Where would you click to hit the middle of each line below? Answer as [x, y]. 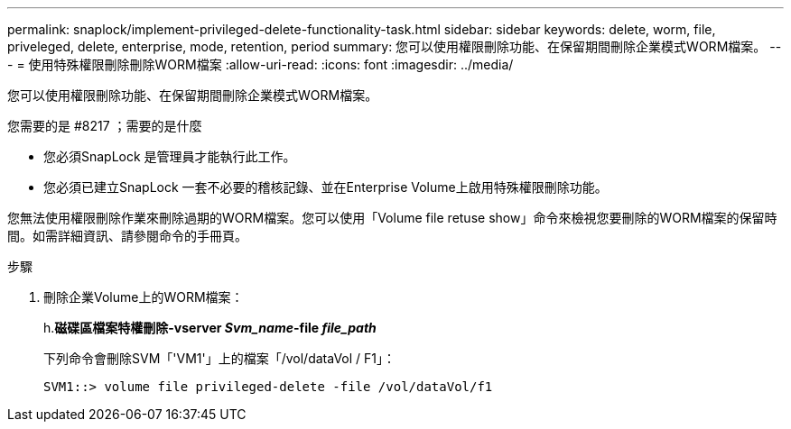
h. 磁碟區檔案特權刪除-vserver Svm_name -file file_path [210, 328]
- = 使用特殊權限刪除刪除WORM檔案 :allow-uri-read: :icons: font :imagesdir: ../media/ [261, 64]
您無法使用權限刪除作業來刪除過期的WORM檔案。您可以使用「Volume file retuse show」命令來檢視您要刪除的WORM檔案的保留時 [392, 218]
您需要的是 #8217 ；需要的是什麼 [105, 126]
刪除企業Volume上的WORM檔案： [144, 297]
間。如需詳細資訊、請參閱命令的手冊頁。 [127, 236]
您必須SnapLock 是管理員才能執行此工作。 [170, 156]
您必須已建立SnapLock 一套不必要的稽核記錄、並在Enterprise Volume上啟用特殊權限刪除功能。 [326, 187]
